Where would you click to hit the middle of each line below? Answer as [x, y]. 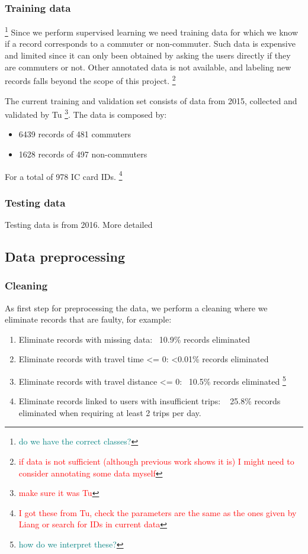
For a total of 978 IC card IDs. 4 [64, 175]
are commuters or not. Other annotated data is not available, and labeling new [148, 67]
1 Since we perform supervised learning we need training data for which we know [152, 31]
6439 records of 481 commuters [75, 134]
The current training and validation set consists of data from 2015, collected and [151, 100]
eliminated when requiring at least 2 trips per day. [110, 412]
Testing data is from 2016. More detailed [79, 224]
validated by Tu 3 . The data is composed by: [86, 113]
